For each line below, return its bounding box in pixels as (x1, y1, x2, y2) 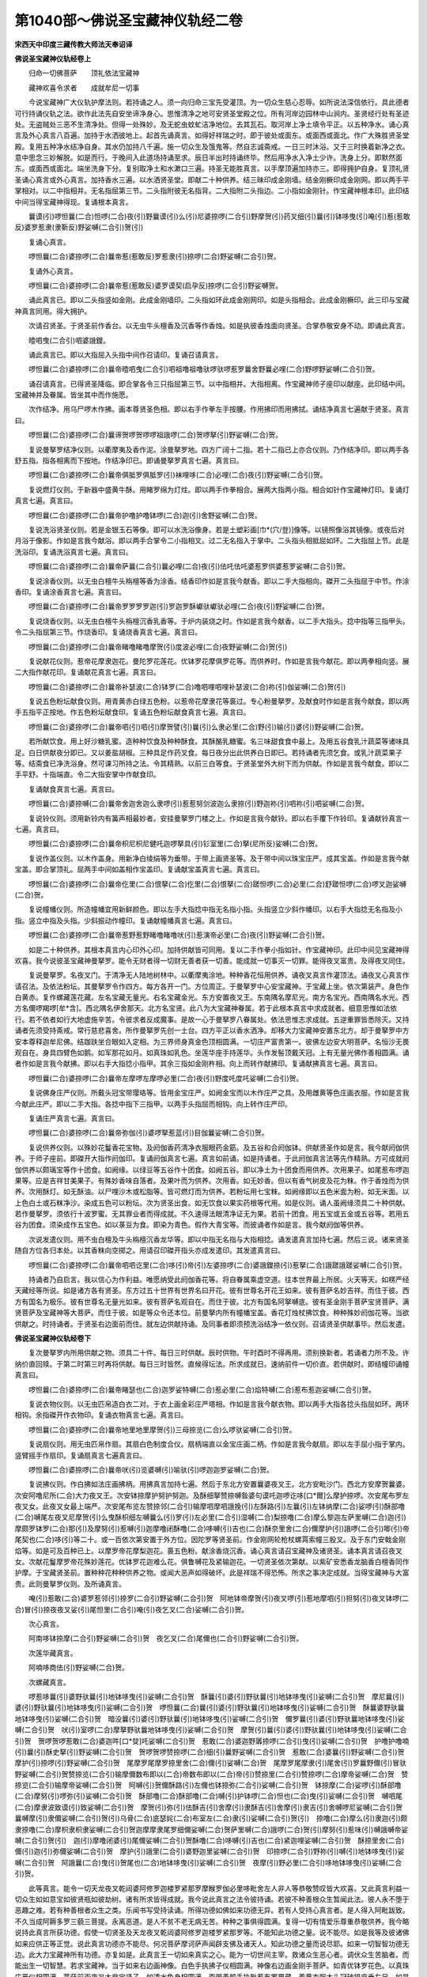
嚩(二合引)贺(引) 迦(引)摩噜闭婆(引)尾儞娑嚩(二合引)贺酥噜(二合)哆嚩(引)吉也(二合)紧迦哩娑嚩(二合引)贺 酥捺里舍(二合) (14, 1835, 405, 1846)
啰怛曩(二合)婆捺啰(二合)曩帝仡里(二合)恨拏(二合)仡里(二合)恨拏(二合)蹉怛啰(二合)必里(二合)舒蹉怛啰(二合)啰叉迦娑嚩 (28, 879, 406, 889)
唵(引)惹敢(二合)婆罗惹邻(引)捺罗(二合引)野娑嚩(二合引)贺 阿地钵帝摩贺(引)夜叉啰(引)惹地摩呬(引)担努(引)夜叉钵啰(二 (28, 1593, 410, 1603)
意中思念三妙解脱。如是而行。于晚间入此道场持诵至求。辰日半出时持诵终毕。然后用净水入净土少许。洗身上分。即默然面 (14, 153, 402, 162)
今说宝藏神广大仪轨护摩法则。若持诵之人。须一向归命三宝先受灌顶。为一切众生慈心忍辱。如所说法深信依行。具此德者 (28, 97, 410, 107)
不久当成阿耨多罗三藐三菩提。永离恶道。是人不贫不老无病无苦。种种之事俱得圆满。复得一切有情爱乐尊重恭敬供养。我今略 (14, 1916, 410, 1926)
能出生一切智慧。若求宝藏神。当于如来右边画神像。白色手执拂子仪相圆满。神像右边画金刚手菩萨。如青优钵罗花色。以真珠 (14, 1961, 410, 1971)
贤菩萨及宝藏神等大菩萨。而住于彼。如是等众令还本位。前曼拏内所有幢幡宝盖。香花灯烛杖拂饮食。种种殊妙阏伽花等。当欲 (14, 1308, 410, 1317)
